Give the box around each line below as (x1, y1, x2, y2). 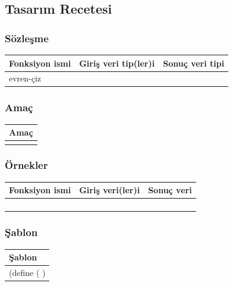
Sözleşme (5, 30, 49, 45)
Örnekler (5, 158, 48, 172)
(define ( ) (9, 266, 46, 278)
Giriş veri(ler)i (79, 184, 140, 196)
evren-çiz (9, 72, 42, 84)
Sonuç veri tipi (163, 56, 225, 69)
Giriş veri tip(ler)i (79, 56, 155, 69)
